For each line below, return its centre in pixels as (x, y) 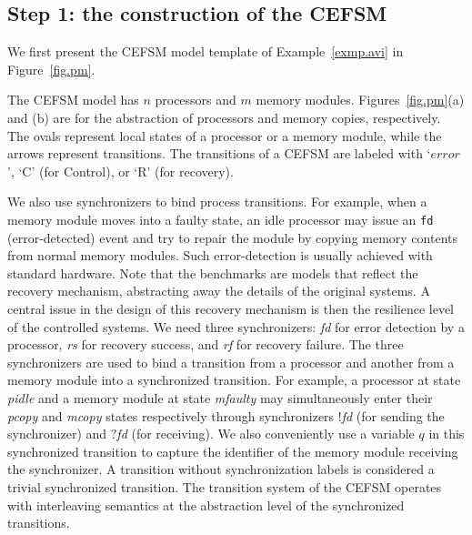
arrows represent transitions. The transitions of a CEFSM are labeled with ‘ (219, 153)
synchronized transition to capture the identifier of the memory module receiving (233, 451)
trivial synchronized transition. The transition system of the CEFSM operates (225, 486)
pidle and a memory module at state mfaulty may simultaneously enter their (220, 397)
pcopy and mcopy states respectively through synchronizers (171, 415)
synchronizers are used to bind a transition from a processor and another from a (231, 362)
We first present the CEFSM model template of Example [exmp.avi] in (206, 51)
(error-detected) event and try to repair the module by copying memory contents (232, 237)
